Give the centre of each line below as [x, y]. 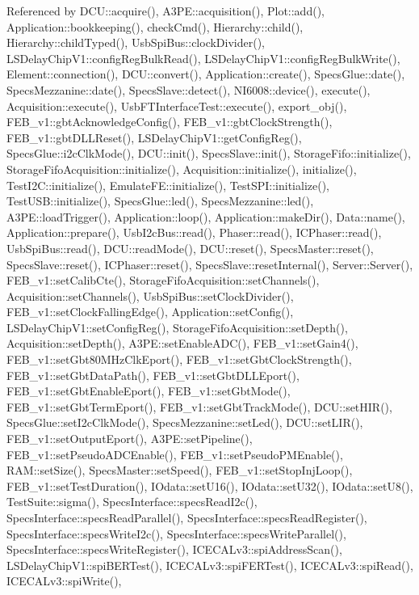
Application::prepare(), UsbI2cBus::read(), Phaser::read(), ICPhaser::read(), [194, 232]
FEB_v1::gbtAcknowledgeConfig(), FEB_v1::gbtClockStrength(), [170, 122]
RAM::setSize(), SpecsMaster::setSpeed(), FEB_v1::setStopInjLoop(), [180, 470]
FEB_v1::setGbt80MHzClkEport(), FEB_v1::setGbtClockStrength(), [179, 359]
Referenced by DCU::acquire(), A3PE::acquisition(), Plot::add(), [166, 11]
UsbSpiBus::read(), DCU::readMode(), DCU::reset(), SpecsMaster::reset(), [190, 248]
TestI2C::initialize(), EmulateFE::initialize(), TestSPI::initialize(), [168, 185]
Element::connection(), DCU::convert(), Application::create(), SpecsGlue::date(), [206, 74]
